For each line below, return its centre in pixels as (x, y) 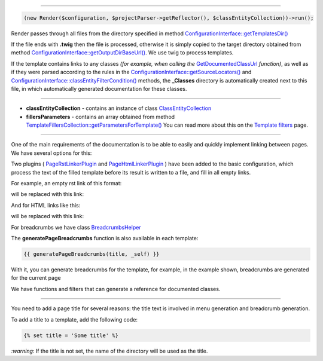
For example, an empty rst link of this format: (66, 183)
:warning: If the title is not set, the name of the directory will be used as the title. (109, 351)
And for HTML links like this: (46, 205)
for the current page (36, 278)
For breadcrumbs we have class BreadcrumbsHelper (76, 227)
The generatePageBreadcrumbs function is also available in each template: (105, 238)
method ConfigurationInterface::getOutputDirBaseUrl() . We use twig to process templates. (122, 53)
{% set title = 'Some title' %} (71, 335)
